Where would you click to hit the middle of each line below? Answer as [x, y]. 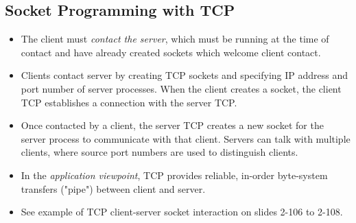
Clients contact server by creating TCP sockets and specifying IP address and [185, 75]
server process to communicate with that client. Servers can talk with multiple [186, 138]
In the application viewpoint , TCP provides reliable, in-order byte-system [174, 175]
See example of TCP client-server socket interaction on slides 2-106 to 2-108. [182, 212]
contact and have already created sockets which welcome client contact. [171, 52]
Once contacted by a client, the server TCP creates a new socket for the [172, 125]
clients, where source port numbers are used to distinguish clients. [159, 152]
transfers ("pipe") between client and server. [113, 188]
